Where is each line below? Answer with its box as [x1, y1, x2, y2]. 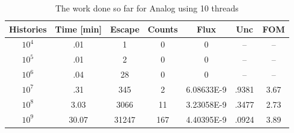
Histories [9, 22, 47, 35]
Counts [147, 22, 178, 35]
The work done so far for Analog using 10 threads [55, 2, 239, 14]
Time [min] [55, 22, 102, 35]
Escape [110, 22, 139, 35]
